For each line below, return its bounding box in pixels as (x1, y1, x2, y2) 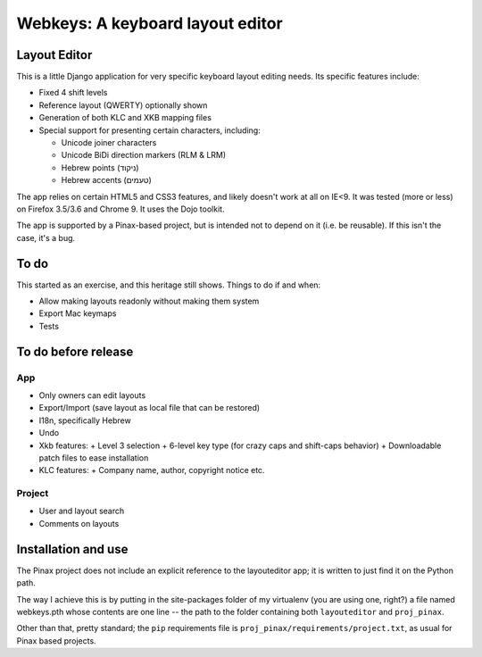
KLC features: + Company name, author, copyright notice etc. (38, 465, 265, 476)
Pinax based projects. (16, 635, 97, 646)
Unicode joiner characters (61, 137, 157, 148)
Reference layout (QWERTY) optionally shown (38, 99, 208, 111)
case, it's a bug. (16, 232, 76, 243)
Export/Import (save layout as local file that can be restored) (38, 403, 261, 413)
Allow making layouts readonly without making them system (38, 295, 260, 307)
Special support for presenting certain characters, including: (38, 125, 261, 136)
